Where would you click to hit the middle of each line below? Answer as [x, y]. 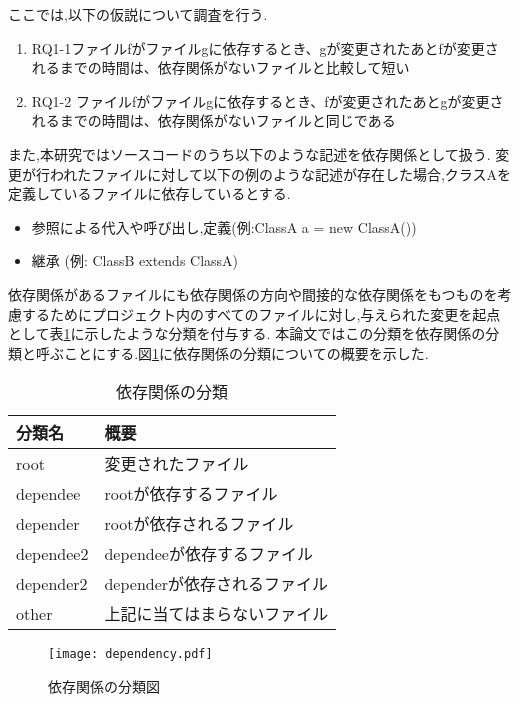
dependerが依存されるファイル [216, 584]
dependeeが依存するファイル [208, 554]
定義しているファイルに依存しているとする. [149, 193]
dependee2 [52, 553]
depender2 [52, 583]
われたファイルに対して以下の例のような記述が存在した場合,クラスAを [280, 173]
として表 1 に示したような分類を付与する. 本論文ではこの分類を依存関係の [247, 333]
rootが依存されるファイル [199, 524]
